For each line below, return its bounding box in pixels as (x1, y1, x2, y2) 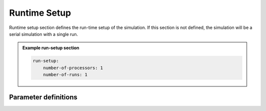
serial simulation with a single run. (9, 31, 78, 37)
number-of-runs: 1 (43, 72, 88, 78)
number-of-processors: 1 (43, 65, 103, 71)
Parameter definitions (9, 93, 78, 101)
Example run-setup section (22, 45, 80, 51)
